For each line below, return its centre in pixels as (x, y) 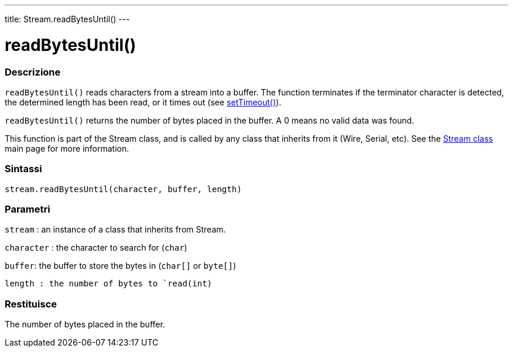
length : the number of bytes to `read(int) (109, 284)
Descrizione (33, 72)
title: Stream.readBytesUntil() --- (67, 19)
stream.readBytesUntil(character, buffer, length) (123, 189)
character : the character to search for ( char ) (96, 248)
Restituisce (31, 304)
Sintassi (23, 169)
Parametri (28, 209)
